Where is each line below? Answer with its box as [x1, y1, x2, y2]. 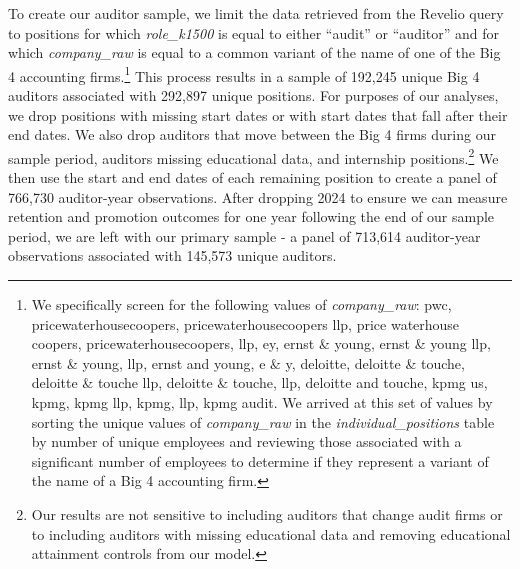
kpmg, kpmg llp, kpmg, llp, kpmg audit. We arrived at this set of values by [31, 392, 493, 412]
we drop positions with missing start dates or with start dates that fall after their [8, 104, 508, 125]
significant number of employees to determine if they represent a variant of [31, 450, 489, 471]
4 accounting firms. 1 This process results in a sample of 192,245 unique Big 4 [8, 62, 480, 86]
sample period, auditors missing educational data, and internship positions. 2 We [8, 144, 499, 168]
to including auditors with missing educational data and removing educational [31, 523, 511, 544]
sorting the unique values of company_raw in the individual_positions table [31, 411, 495, 432]
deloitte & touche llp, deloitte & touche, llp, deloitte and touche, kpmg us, [31, 372, 488, 393]
